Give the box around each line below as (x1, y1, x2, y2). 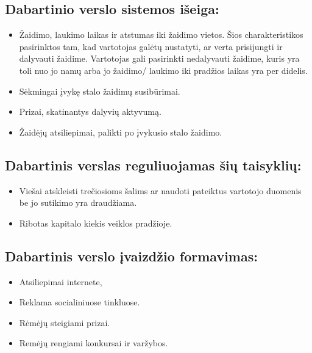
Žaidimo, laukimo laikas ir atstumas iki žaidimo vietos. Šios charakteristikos (19, 28, 303, 41)
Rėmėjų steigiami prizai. (19, 316, 110, 329)
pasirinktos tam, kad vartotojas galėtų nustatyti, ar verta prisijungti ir (19, 40, 283, 53)
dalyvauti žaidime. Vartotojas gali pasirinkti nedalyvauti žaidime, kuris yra (19, 52, 300, 65)
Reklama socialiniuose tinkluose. (19, 296, 140, 308)
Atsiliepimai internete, (19, 275, 102, 288)
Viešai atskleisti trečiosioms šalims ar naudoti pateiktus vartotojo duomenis (19, 184, 302, 197)
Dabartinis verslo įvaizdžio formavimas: (5, 246, 258, 265)
